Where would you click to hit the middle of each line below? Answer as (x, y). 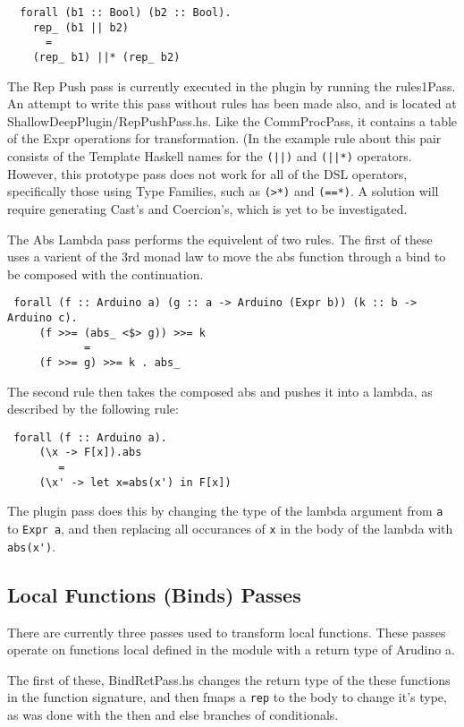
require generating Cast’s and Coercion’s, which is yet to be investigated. (207, 208)
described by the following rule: (93, 409)
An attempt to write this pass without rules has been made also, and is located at (232, 103)
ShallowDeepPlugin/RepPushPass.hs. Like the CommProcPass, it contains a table (232, 120)
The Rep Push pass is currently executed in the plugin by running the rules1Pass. (232, 86)
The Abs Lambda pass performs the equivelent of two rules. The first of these (220, 239)
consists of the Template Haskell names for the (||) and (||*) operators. (210, 156)
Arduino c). (42, 317)
